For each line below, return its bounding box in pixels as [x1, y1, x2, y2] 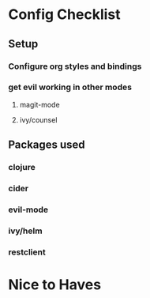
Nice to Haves [8, 275, 101, 293]
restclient [8, 247, 46, 258]
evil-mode [8, 204, 49, 215]
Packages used [8, 138, 85, 152]
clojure [8, 162, 36, 173]
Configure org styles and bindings [8, 61, 142, 72]
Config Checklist [8, 6, 121, 24]
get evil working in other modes [8, 81, 133, 92]
